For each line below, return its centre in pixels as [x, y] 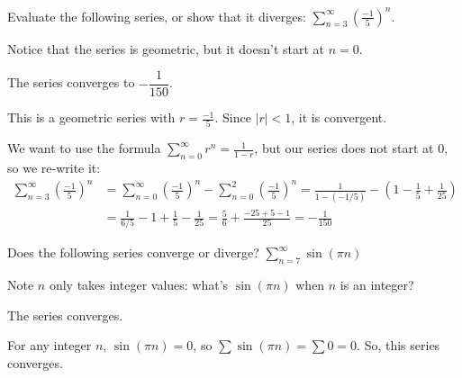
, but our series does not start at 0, [351, 148]
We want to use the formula [84, 148]
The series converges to [71, 82]
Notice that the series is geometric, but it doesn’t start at [166, 48]
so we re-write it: [54, 168]
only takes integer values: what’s [139, 285]
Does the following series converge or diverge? [133, 252]
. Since [233, 117]
